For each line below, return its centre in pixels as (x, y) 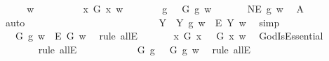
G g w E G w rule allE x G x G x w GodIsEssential (169, 36)
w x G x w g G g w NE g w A (166, 8)
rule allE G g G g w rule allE (145, 49)
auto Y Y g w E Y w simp (142, 22)
